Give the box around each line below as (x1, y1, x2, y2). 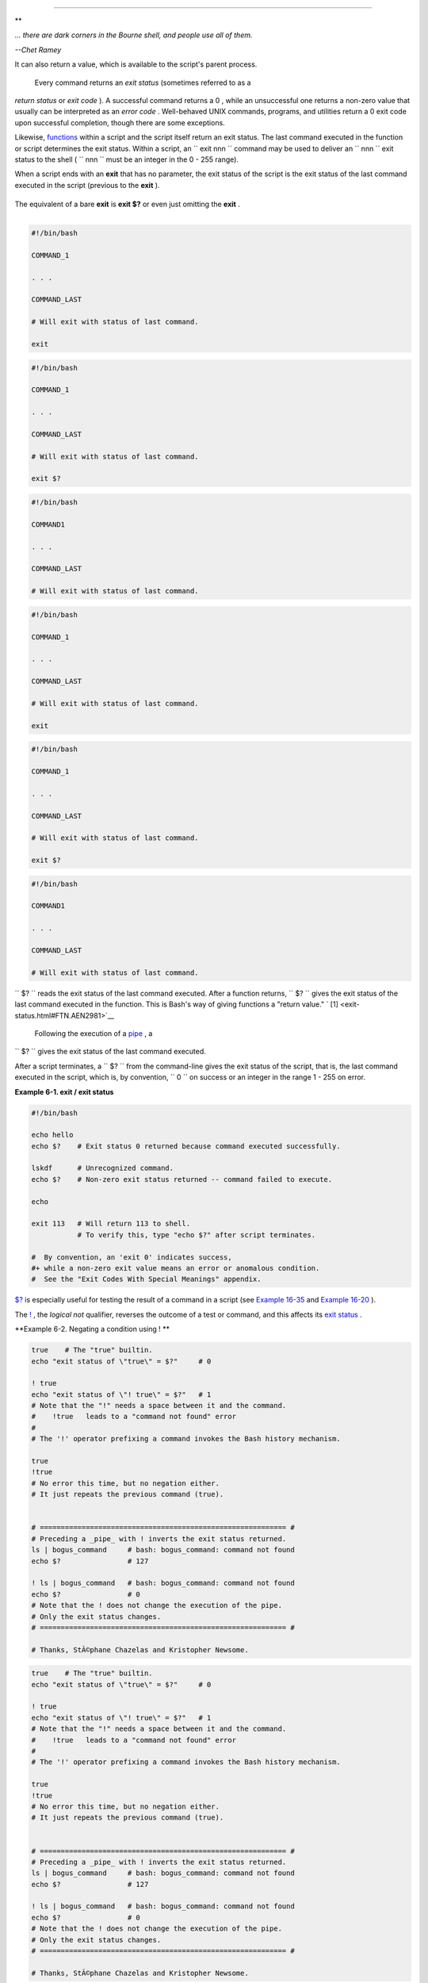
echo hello (31, 1130, 74, 1140)
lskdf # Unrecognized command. (31, 1164, 174, 1173)
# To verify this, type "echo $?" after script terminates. (77, 1230, 316, 1239)
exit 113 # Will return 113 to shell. (31, 1219, 190, 1229)
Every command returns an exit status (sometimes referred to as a (34, 78, 251, 87)
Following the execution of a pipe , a (34, 1028, 153, 1038)
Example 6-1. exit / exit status (14, 1087, 114, 1096)
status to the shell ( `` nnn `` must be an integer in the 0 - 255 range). (14, 155, 239, 164)
